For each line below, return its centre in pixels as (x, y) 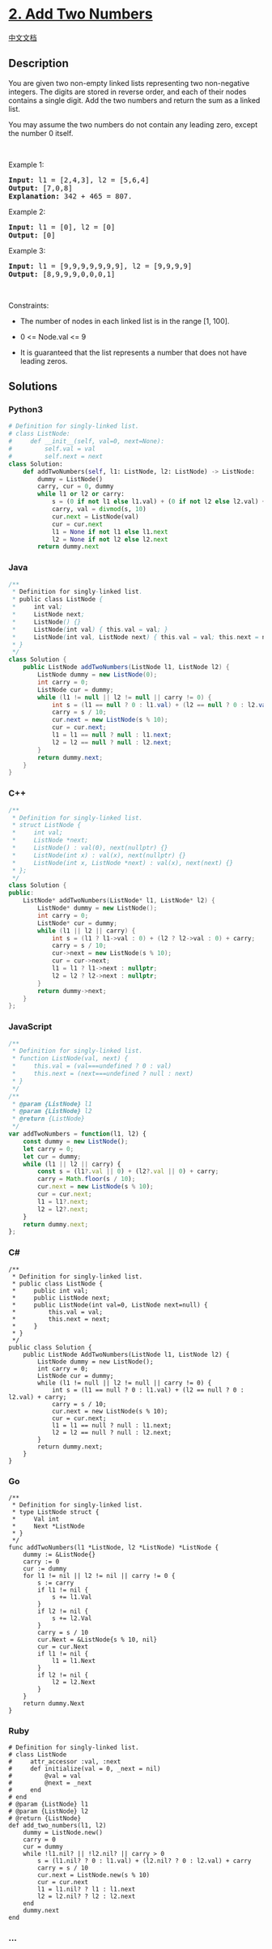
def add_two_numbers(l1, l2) (57, 1826)
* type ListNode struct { (55, 1512)
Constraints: (29, 305)
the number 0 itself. (41, 133)
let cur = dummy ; (52, 1156)
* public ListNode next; (61, 1298)
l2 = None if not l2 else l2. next (110, 539)
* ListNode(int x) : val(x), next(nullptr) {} (99, 855)
